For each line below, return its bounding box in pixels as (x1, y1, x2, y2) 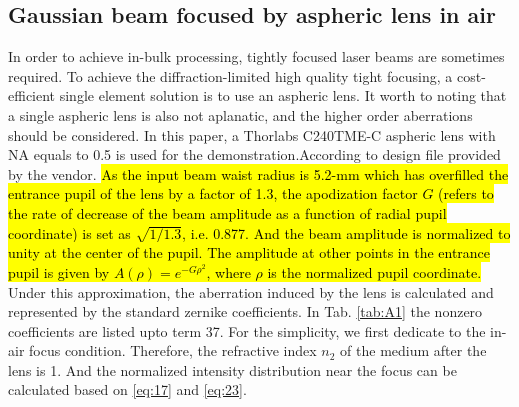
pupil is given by (8, 261, 110, 282)
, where (206, 261, 251, 282)
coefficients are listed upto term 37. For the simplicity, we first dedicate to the (8, 320, 486, 341)
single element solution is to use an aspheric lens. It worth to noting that (59, 85, 507, 106)
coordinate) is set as (8, 222, 131, 243)
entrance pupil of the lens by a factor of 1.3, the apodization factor (8, 183, 418, 204)
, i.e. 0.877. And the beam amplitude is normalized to (182, 222, 511, 243)
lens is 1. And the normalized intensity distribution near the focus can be (8, 359, 457, 380)
